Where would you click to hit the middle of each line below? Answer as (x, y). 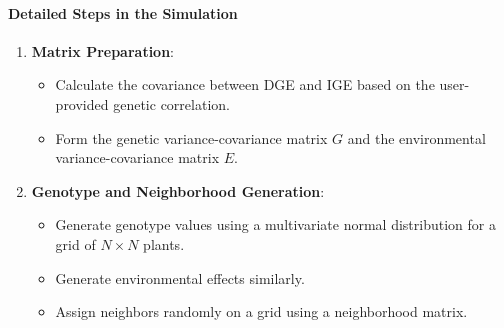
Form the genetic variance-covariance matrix (191, 137)
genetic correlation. (171, 103)
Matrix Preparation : (103, 50)
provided (82, 103)
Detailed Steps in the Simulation (123, 12)
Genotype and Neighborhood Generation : (178, 190)
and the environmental (416, 137)
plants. (164, 243)
